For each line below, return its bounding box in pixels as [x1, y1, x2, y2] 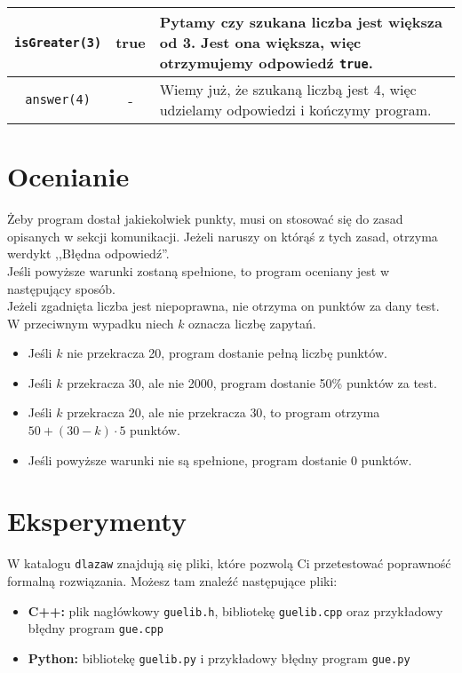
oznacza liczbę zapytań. [188, 313, 316, 332]
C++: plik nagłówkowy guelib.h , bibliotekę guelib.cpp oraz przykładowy [28, 601, 443, 620]
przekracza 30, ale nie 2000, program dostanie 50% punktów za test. [67, 373, 437, 392]
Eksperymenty [7, 503, 187, 539]
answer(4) [25, 92, 91, 107]
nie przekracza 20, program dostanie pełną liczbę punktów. [67, 344, 387, 362]
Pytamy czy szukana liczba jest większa [159, 12, 442, 32]
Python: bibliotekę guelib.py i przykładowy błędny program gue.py [28, 648, 410, 667]
